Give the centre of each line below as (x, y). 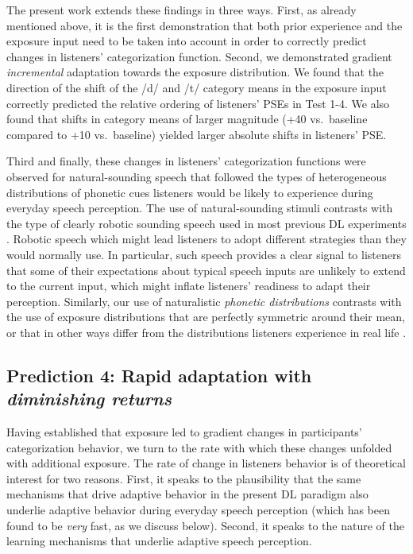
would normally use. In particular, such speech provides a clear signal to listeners (204, 254)
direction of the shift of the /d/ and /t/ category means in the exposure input (197, 87)
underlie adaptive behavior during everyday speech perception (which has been (198, 510)
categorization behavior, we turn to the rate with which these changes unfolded (199, 447)
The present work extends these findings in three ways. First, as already (181, 10)
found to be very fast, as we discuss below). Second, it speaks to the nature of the (205, 525)
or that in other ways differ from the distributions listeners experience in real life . (206, 332)
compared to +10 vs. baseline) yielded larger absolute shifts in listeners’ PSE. (197, 134)
